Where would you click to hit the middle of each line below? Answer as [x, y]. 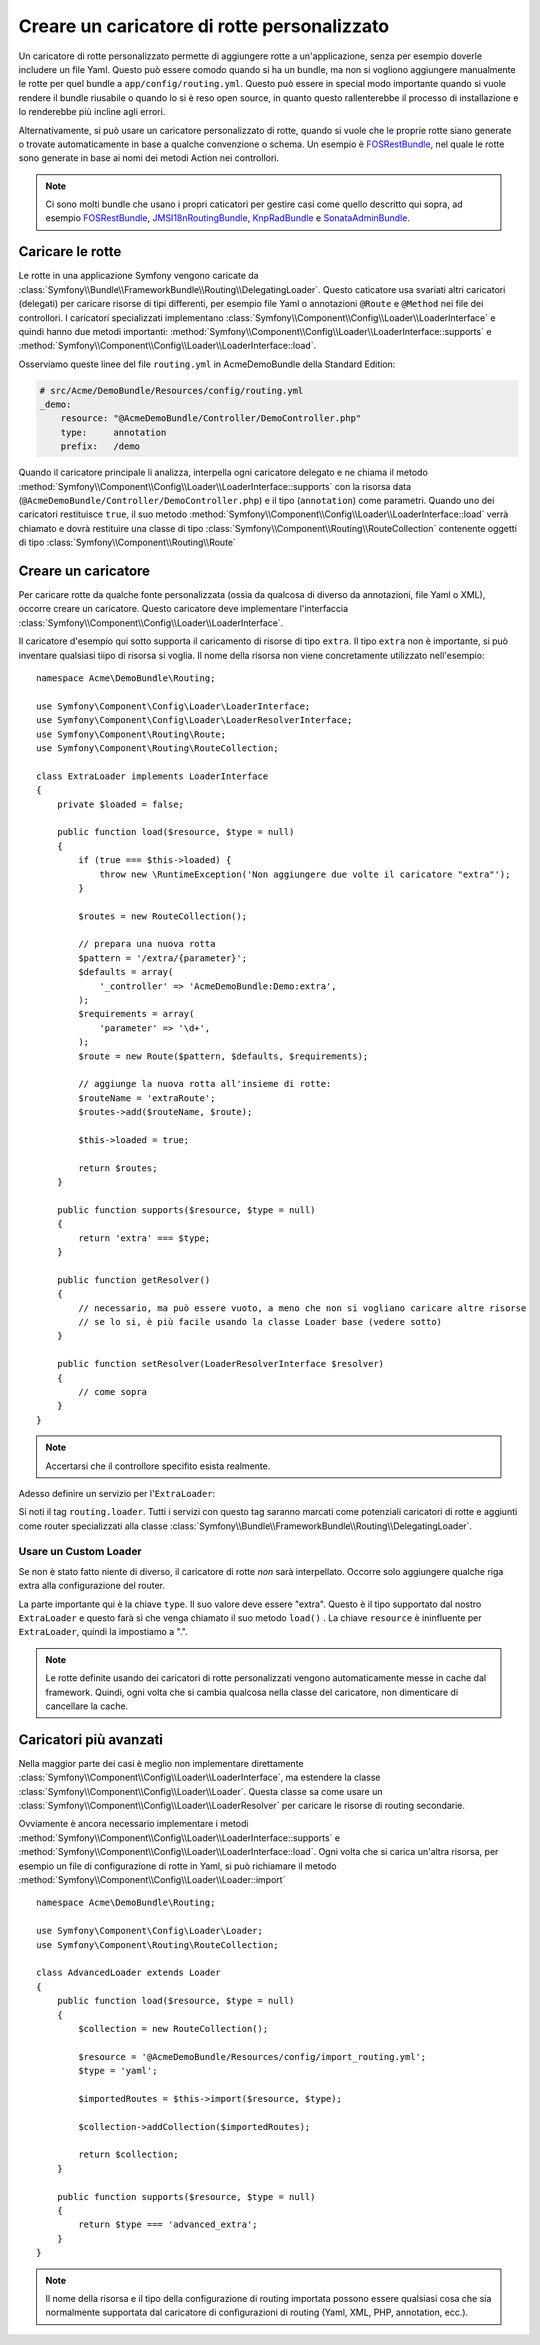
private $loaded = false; [120, 804]
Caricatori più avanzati [91, 1739]
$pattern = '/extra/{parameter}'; [163, 958]
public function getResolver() [133, 1279]
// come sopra [113, 1391]
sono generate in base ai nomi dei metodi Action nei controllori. [149, 158]
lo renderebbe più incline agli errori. [92, 112]
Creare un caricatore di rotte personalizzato [204, 26]
